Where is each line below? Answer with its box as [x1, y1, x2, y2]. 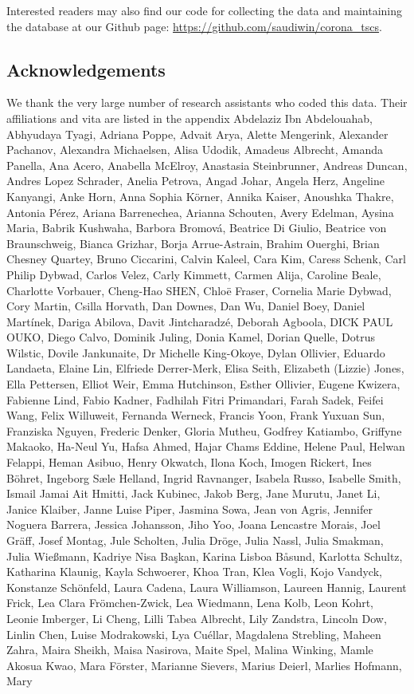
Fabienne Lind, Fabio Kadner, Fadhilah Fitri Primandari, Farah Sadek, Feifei [6, 391, 384, 408]
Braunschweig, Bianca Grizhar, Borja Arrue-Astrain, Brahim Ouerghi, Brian [6, 235, 380, 251]
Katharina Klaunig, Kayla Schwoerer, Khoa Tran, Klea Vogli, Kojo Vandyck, [6, 563, 382, 580]
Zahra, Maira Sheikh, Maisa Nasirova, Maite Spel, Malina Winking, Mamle [6, 641, 373, 658]
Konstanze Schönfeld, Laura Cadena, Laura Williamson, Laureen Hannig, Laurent [6, 578, 407, 595]
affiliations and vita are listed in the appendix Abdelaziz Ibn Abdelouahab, [6, 109, 373, 126]
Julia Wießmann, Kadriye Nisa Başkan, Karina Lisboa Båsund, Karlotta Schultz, [6, 547, 403, 564]
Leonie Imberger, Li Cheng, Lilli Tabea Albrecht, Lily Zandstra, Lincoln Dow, [6, 609, 387, 626]
